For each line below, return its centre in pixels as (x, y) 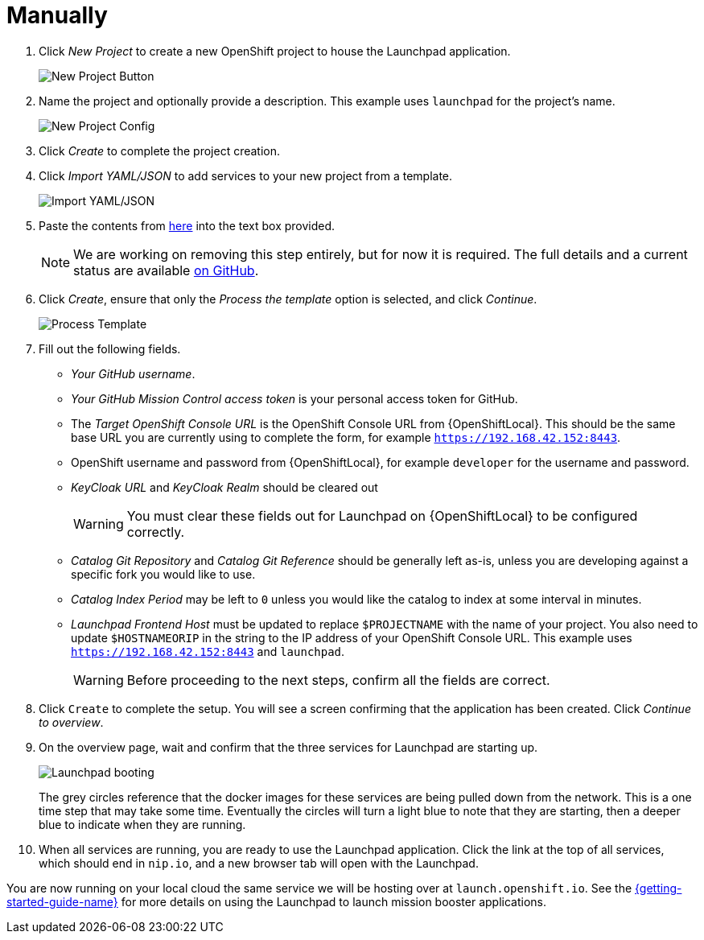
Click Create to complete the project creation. (160, 150)
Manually (57, 15)
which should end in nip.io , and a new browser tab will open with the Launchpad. (259, 863)
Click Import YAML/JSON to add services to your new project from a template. (246, 175)
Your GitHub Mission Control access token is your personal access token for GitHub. (294, 398)
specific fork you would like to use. (163, 574)
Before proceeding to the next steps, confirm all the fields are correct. (338, 680)
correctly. (156, 532)
